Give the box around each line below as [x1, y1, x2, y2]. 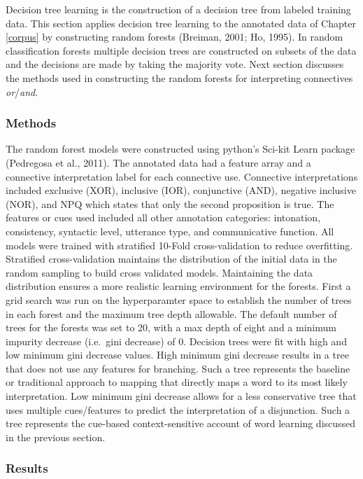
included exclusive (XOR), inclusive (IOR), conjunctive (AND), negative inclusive [6, 183, 356, 197]
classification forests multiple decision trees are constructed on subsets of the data [6, 43, 357, 57]
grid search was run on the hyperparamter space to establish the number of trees [6, 292, 352, 307]
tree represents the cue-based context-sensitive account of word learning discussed [6, 416, 356, 431]
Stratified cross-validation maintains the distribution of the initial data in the [6, 251, 337, 266]
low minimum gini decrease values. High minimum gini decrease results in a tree [6, 347, 349, 362]
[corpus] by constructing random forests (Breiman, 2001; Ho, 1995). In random [6, 29, 343, 44]
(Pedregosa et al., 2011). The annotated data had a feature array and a [6, 155, 311, 169]
